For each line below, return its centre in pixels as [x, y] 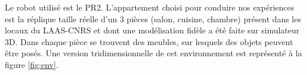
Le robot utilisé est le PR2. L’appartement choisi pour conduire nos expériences [150, 7]
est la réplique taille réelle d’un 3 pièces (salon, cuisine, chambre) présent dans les [153, 18]
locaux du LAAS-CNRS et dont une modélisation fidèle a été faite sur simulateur [152, 30]
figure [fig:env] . [32, 64]
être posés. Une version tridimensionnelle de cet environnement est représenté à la [153, 53]
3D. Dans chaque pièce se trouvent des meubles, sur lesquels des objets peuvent [149, 41]
